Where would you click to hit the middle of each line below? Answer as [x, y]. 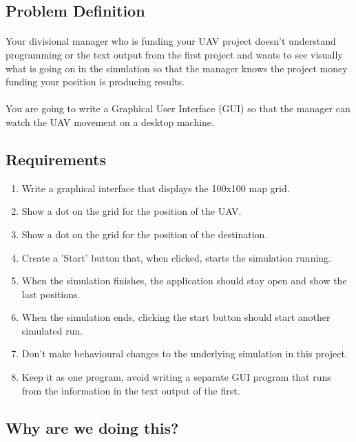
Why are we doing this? [92, 427]
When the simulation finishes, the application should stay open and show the [184, 281]
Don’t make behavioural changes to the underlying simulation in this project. [185, 354]
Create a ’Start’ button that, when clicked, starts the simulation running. [176, 257]
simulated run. [52, 330]
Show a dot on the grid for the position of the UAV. [132, 211]
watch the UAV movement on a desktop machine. [110, 122]
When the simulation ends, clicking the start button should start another [176, 317]
